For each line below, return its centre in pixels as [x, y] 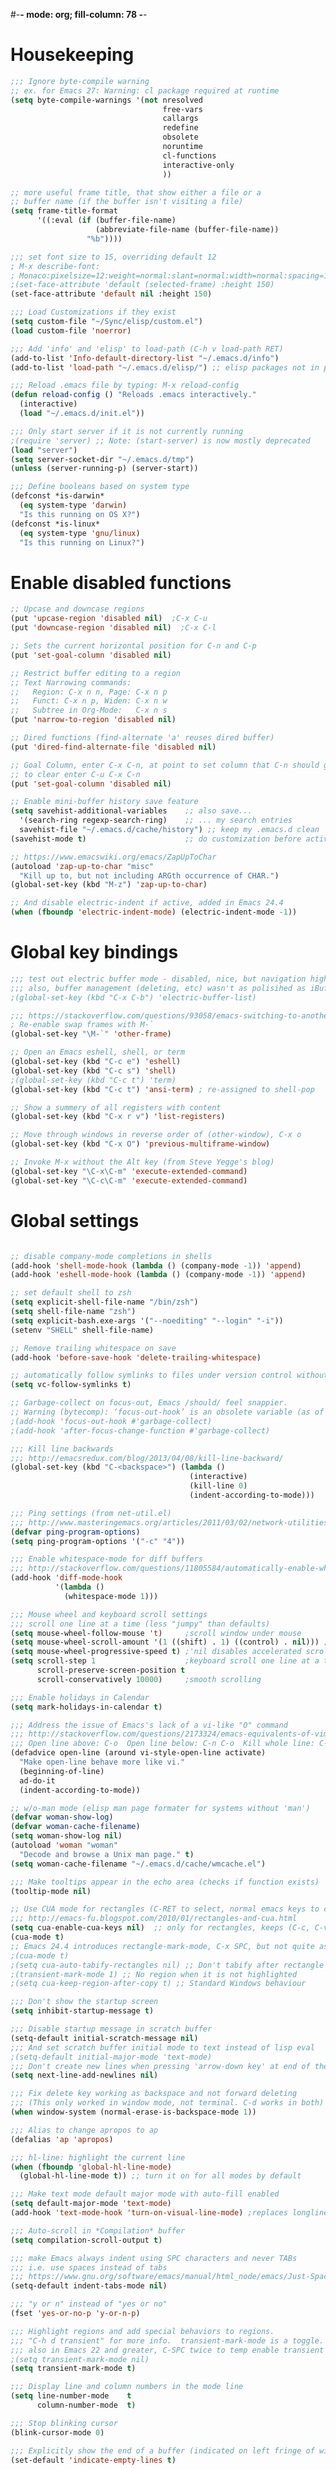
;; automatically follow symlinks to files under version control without [169, 1375]
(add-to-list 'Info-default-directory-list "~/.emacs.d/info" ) [145, 358]
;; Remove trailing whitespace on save [93, 1348]
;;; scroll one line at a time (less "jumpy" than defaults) [140, 1624]
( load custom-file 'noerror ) [71, 330]
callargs [180, 119]
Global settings [75, 1220]
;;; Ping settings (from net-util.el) [91, 1513]
